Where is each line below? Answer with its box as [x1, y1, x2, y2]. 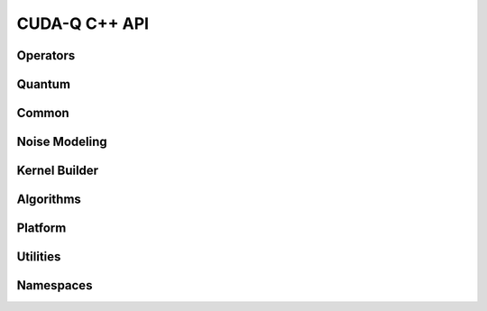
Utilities [16, 249, 61, 265]
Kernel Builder [16, 163, 99, 178]
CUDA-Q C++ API [16, 14, 149, 33]
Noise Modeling [16, 134, 107, 150]
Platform [16, 221, 67, 236]
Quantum [16, 77, 71, 92]
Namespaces [16, 278, 93, 293]
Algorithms [16, 192, 81, 207]
